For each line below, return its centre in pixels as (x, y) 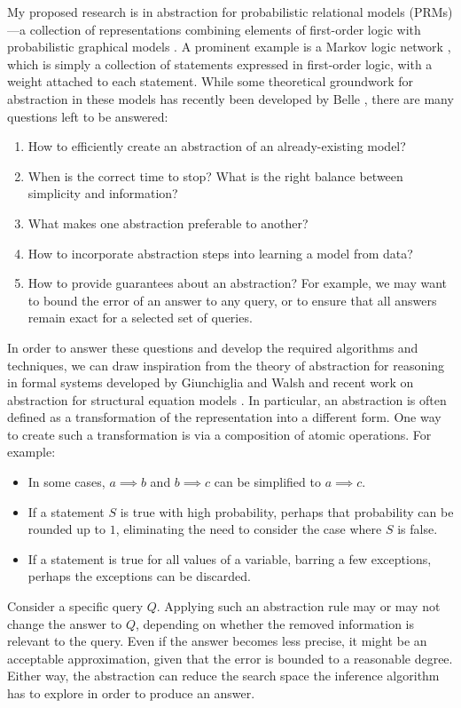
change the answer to (65, 623)
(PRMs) (431, 12)
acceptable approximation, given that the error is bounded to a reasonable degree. (230, 658)
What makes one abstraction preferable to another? (168, 223)
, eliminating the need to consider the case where (249, 529)
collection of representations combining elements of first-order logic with (225, 29)
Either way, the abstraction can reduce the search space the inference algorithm (223, 676)
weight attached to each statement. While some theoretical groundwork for (210, 81)
